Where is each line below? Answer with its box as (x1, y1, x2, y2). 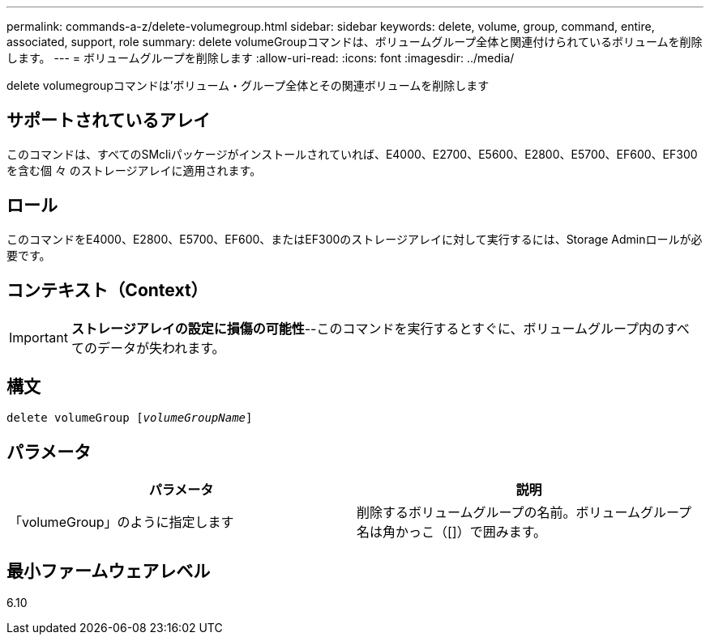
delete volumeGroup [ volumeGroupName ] (6, 411, 253, 425)
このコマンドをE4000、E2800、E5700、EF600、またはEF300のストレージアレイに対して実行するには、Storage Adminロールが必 (6, 231, 703, 246)
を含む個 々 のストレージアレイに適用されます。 (6, 163, 262, 177)
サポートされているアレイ (6, 110, 211, 131)
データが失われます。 (96, 339, 225, 356)
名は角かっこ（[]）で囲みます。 (357, 524, 547, 541)
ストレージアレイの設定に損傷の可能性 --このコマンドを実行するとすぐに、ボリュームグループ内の (71, 320, 665, 337)
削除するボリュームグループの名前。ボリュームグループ (357, 504, 692, 521)
